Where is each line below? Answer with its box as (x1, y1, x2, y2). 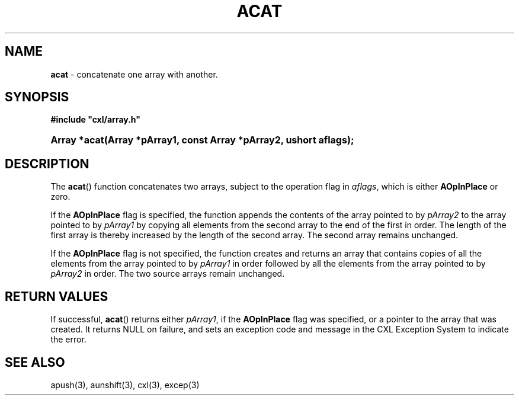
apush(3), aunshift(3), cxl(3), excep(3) (50, 379, 200, 390)
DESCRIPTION (5, 156, 89, 171)
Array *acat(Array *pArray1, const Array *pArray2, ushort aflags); (50, 134, 354, 146)
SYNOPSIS (5, 89, 69, 105)
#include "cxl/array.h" (50, 114, 141, 125)
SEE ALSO (5, 354, 65, 370)
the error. (50, 334, 86, 345)
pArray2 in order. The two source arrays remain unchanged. (50, 268, 285, 279)
